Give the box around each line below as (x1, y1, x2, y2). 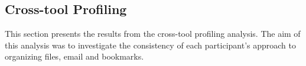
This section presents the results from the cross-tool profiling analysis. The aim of (5, 27, 301, 40)
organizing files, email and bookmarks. (5, 50, 144, 62)
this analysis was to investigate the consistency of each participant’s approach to (5, 39, 296, 51)
